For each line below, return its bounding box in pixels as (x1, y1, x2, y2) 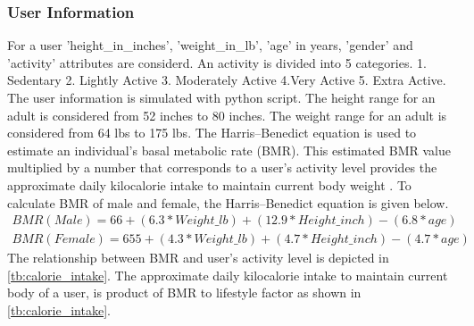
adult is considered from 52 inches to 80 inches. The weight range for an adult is (7, 105, 447, 124)
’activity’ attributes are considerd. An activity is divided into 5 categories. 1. (7, 53, 427, 71)
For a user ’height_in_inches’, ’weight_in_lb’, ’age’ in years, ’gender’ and (7, 36, 413, 54)
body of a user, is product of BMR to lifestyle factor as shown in (7, 283, 362, 302)
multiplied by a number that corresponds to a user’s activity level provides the (7, 158, 437, 177)
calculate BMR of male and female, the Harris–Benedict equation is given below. (7, 193, 449, 212)
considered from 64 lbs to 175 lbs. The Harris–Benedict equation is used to (7, 123, 417, 142)
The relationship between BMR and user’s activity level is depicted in (7, 248, 389, 267)
